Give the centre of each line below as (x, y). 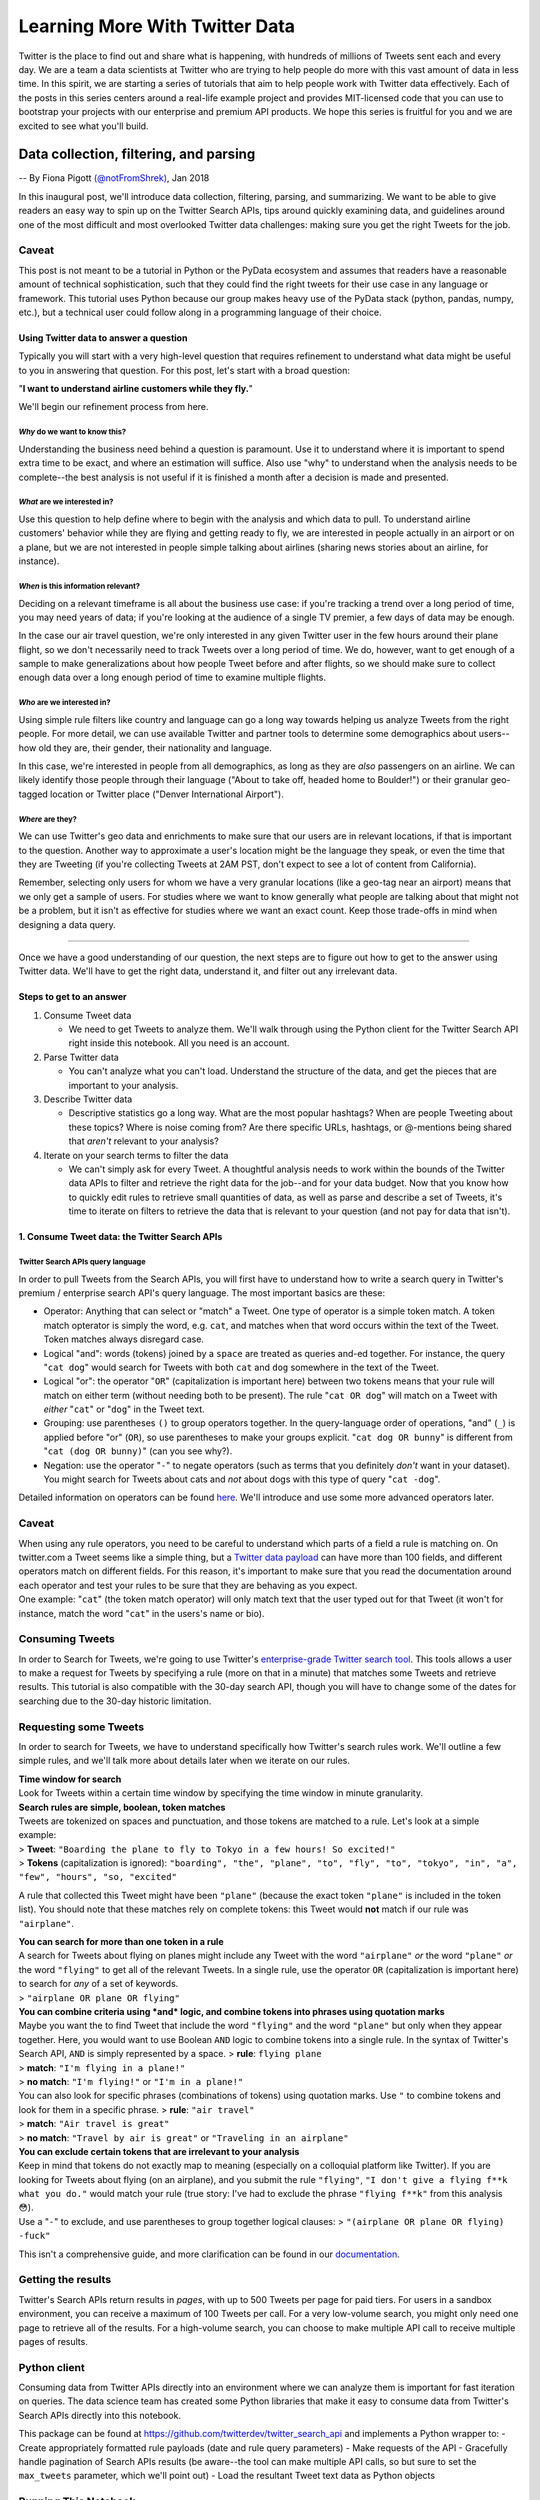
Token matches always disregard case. (124, 1339)
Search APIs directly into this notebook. (100, 2415)
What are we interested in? (66, 502)
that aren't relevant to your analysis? (143, 1141)
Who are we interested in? (64, 703)
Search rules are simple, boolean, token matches (122, 1807)
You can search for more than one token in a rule (121, 1942)
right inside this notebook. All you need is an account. (179, 1043)
